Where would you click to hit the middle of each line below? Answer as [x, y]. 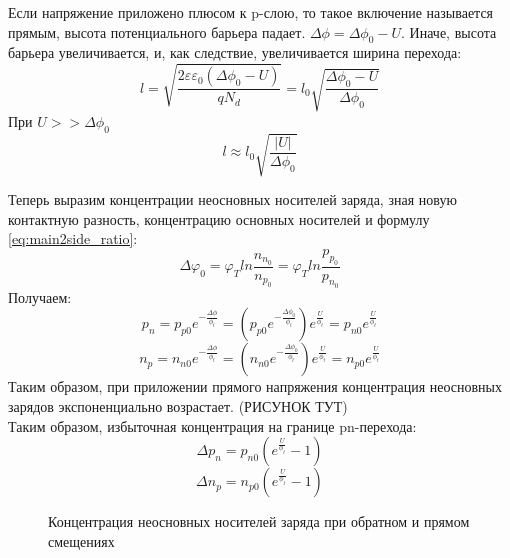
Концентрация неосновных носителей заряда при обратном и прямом [259, 521]
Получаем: [40, 296]
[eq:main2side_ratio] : [73, 238]
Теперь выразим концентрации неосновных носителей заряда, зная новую [232, 199]
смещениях [81, 540]
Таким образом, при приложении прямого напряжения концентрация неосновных [255, 386]
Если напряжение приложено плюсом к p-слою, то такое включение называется [251, 12]
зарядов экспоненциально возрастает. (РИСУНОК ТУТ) [178, 406]
